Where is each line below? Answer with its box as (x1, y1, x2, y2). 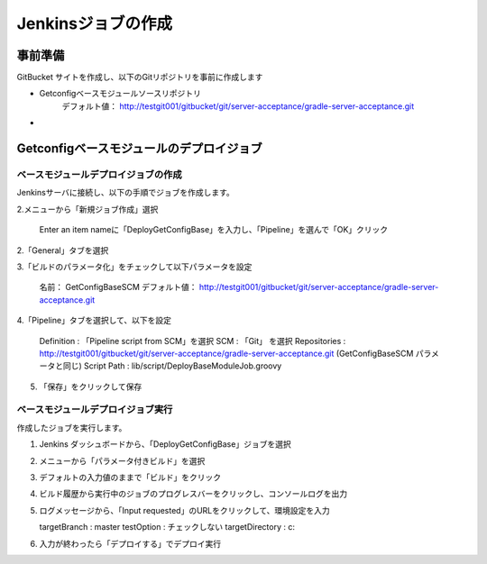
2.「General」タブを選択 (16, 244, 109, 256)
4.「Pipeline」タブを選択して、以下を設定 (16, 315, 171, 326)
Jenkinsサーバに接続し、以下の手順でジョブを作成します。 (16, 187, 234, 198)
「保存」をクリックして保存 (39, 381, 142, 392)
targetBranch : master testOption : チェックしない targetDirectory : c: (39, 522, 295, 532)
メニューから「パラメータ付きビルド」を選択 (39, 455, 206, 466)
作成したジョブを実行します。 (16, 422, 127, 432)
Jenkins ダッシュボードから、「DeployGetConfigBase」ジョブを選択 (39, 439, 292, 450)
